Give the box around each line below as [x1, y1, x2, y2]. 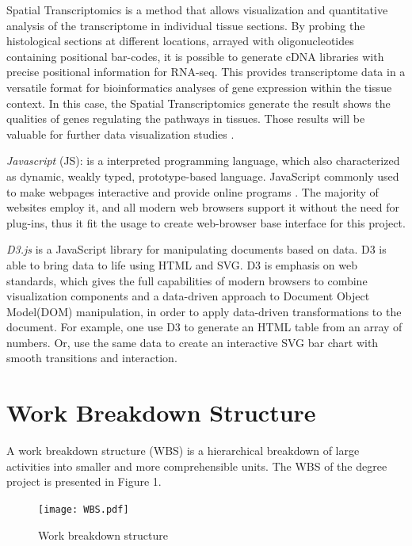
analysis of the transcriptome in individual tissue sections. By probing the [6, 17, 365, 33]
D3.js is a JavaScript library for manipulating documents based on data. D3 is [6, 241, 387, 258]
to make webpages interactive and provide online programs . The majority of [6, 183, 379, 200]
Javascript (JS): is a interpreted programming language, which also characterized [6, 152, 400, 169]
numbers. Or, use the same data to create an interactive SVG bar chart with [6, 334, 379, 350]
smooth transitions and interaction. [6, 349, 177, 366]
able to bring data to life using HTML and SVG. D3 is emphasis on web [6, 256, 358, 273]
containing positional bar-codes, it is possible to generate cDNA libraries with [6, 48, 384, 64]
